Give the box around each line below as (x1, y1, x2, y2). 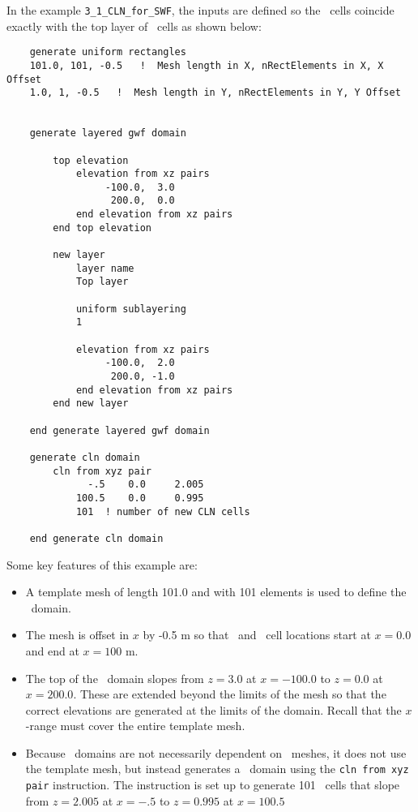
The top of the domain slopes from (25, 669, 204, 686)
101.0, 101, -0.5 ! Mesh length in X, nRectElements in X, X (29, 59, 384, 71)
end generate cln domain (29, 532, 164, 544)
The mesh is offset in (25, 626, 130, 643)
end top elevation (53, 221, 151, 234)
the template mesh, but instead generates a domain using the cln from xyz (25, 760, 409, 777)
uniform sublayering (75, 303, 186, 315)
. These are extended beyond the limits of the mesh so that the (73, 685, 386, 702)
